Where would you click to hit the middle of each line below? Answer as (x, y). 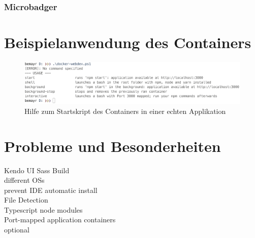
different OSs (24, 180)
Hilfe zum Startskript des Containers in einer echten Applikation (125, 111)
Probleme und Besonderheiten (113, 146)
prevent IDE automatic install (51, 190)
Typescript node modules (43, 209)
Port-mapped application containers (60, 220)
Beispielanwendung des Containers (128, 42)
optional (17, 230)
